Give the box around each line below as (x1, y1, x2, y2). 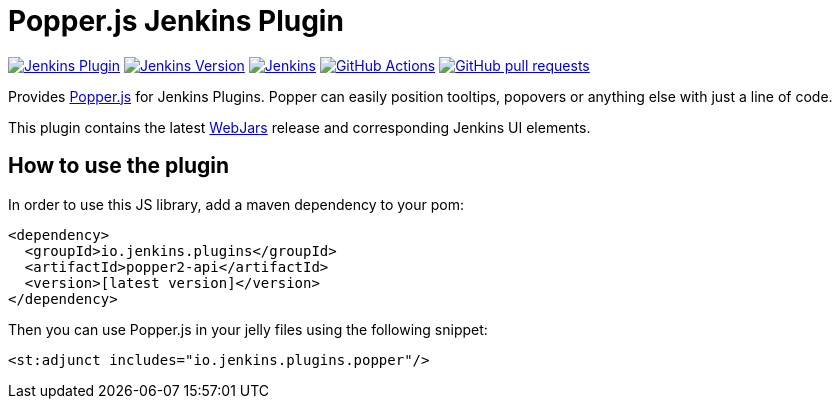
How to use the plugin (8, 153, 230, 179)
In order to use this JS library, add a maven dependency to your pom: (8, 195, 464, 213)
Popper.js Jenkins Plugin (8, 4, 344, 38)
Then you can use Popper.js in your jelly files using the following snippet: (8, 320, 488, 338)
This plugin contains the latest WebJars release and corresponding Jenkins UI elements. (8, 118, 591, 136)
